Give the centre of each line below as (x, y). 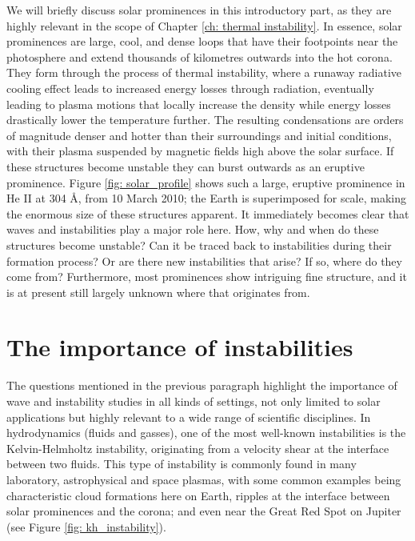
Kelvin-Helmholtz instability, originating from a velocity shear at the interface (198, 448)
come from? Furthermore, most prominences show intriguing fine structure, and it (207, 277)
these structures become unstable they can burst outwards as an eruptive (186, 166)
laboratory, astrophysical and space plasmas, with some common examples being (204, 479)
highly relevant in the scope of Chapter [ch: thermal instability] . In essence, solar (204, 25)
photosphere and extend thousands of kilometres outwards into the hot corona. (200, 56)
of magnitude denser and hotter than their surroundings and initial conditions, (199, 135)
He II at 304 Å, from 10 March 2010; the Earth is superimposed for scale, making (207, 198)
